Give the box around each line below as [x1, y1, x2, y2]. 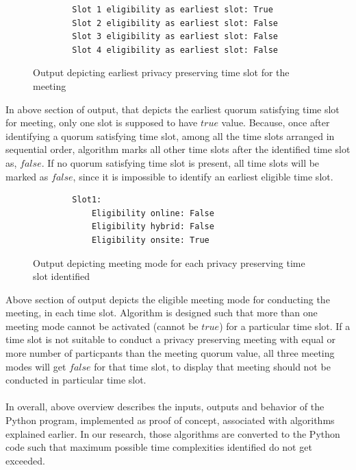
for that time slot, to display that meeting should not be [94, 359, 331, 373]
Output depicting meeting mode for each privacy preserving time [33, 255, 305, 270]
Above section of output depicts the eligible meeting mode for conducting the [5, 292, 330, 306]
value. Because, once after [221, 115, 330, 130]
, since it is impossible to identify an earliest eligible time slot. [73, 169, 333, 183]
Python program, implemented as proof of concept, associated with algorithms [5, 413, 335, 427]
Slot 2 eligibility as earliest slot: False [72, 18, 278, 28]
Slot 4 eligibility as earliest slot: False [72, 45, 278, 55]
